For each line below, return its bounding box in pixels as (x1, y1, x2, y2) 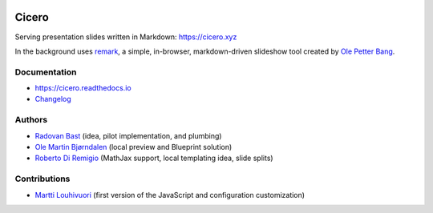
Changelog (34, 94, 71, 104)
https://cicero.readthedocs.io (34, 83, 132, 93)
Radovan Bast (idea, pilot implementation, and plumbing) (34, 131, 222, 140)
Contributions (14, 173, 71, 184)
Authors (14, 115, 48, 126)
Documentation (14, 66, 77, 78)
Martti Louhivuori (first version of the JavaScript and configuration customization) (34, 190, 305, 199)
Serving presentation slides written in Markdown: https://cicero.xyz (14, 32, 237, 42)
